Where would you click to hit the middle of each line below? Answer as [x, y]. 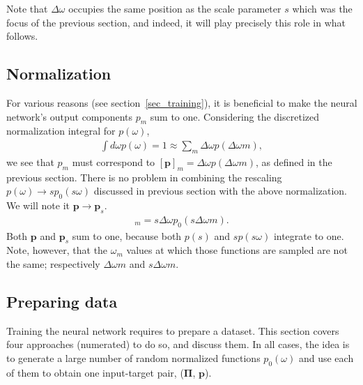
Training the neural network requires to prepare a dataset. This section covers [173, 330]
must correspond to [114, 161]
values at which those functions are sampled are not [237, 250]
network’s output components [70, 116]
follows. [22, 36]
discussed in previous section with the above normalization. [221, 191]
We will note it [38, 205]
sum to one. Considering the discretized [234, 116]
